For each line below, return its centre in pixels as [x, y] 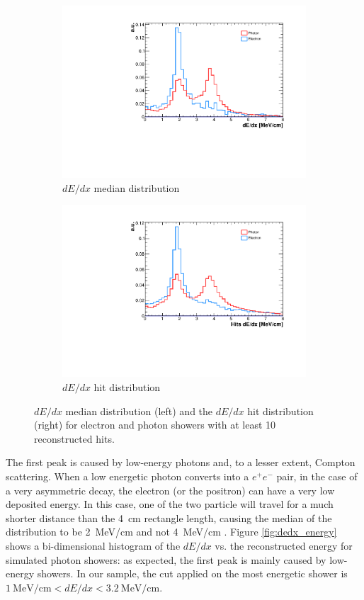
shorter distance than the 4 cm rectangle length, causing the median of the [169, 517]
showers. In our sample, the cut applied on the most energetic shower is [192, 573]
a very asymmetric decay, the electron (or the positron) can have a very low [170, 490]
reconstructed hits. [74, 438]
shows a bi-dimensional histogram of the [93, 545]
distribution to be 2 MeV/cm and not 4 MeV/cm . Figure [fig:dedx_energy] [171, 532]
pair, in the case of [317, 476]
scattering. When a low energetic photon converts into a [127, 476]
